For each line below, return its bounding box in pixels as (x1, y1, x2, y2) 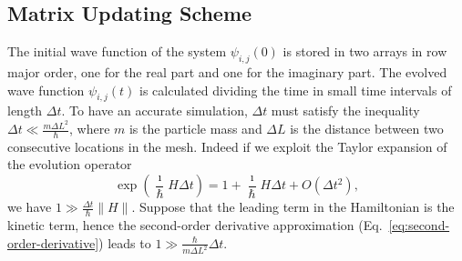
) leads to (98, 233, 151, 252)
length (7, 101, 43, 120)
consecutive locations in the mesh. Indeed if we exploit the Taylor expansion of (7, 136, 447, 156)
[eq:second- (388, 215, 450, 234)
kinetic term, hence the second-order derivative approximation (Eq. (7, 215, 383, 234)
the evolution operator (7, 155, 132, 174)
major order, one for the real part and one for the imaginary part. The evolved (7, 63, 447, 81)
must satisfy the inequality (271, 101, 420, 120)
